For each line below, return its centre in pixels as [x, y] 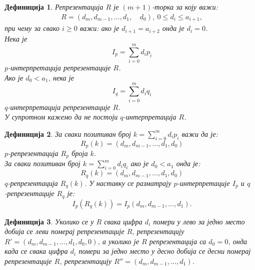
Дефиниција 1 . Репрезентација [54, 7]
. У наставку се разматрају [128, 183]
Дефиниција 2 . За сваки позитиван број [68, 133]
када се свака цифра [36, 251]
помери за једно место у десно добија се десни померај [165, 251]
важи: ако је [99, 28]
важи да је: [200, 133]
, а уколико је [118, 241]
